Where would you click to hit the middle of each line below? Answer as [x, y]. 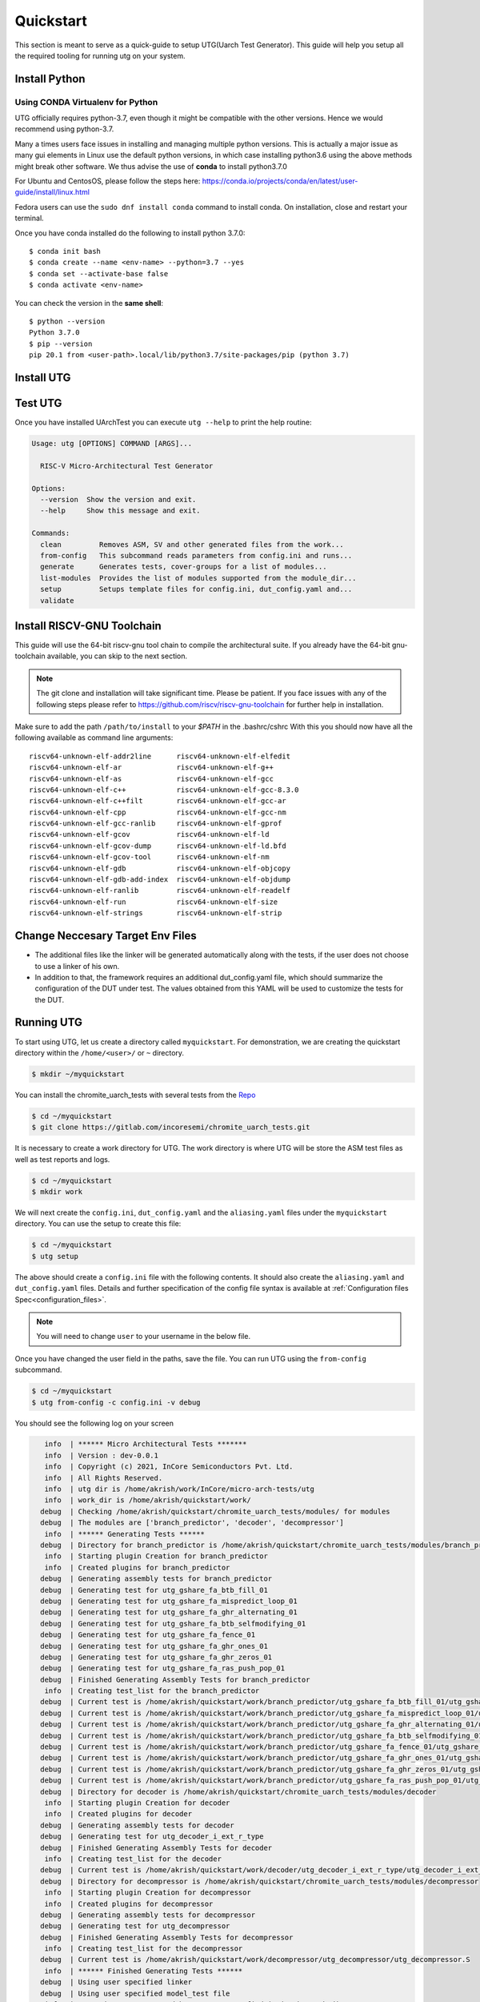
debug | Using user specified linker [116, 1982]
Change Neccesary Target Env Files [106, 936]
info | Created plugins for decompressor [129, 1904]
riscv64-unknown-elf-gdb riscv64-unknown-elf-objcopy [160, 868]
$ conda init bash [65, 251]
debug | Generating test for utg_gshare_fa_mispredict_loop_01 [169, 1601]
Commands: [51, 533]
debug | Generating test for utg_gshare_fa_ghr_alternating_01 [169, 1612]
